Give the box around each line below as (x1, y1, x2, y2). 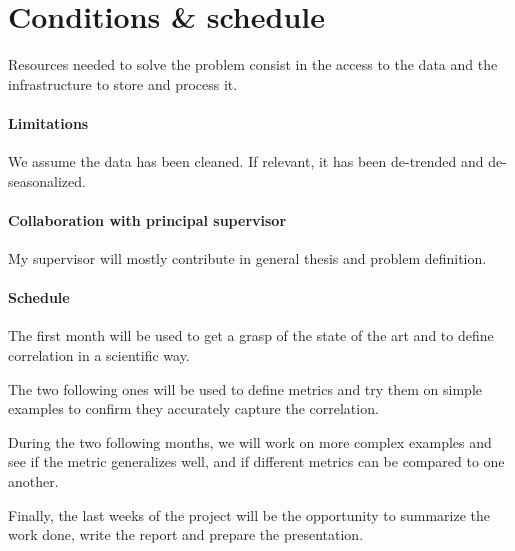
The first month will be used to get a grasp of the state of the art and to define (8, 325, 494, 346)
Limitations (8, 112, 89, 133)
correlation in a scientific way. (8, 345, 190, 366)
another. (8, 471, 59, 492)
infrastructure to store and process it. (8, 73, 238, 94)
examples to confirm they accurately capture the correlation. (8, 398, 379, 419)
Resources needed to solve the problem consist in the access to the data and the (8, 54, 498, 75)
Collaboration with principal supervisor (8, 209, 287, 230)
